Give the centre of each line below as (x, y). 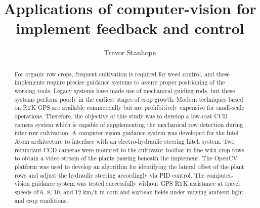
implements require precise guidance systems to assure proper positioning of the (120, 82)
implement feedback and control (130, 28)
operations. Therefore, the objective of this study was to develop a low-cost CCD (121, 116)
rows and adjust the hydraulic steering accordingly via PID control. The (110, 175)
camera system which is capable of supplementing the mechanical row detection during (129, 124)
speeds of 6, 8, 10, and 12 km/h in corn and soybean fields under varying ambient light (129, 192)
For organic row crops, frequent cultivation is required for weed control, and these (122, 74)
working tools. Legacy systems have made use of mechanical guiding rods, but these (125, 91)
